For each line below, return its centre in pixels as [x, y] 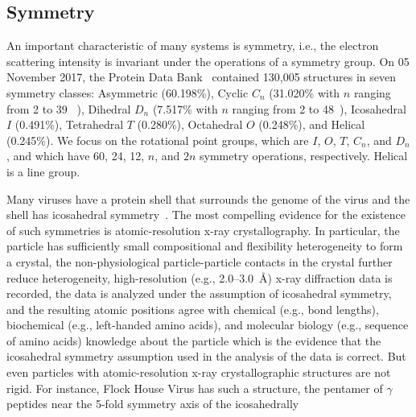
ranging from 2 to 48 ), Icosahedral [319, 108]
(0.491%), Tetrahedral [69, 124]
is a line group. [43, 171]
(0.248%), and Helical [312, 124]
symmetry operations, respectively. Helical [304, 156]
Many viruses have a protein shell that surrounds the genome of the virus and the [208, 198]
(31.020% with [305, 92]
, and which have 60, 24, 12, [76, 156]
